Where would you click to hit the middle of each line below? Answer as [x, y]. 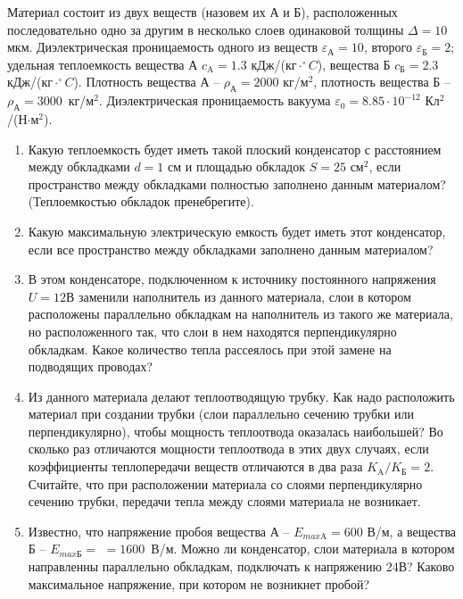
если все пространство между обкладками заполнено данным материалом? [231, 249]
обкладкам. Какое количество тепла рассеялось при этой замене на [210, 349]
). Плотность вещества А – [147, 82]
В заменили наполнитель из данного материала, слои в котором [239, 296]
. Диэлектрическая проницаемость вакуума [215, 100]
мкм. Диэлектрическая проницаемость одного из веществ [163, 47]
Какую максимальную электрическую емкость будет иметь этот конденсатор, [237, 231]
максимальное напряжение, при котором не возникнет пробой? [198, 583]
